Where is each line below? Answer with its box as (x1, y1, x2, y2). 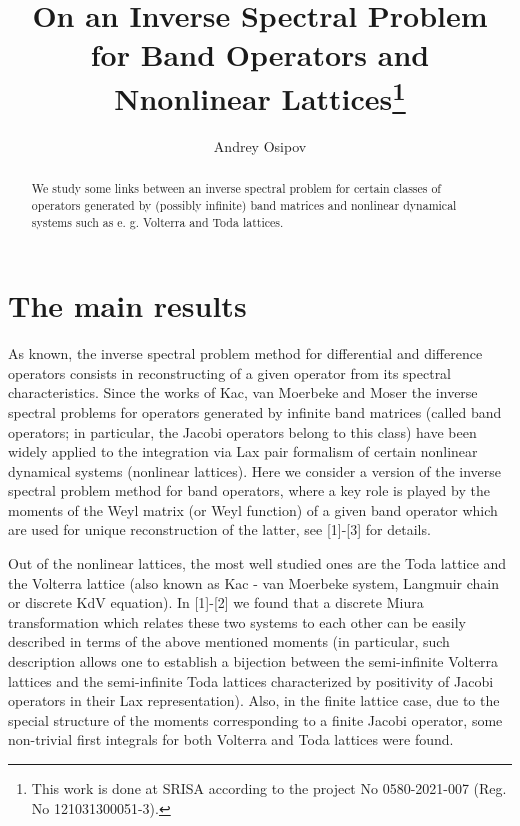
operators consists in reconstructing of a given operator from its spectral (8, 362, 452, 383)
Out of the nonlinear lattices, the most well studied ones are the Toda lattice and (8, 553, 507, 574)
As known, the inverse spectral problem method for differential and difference (8, 343, 483, 364)
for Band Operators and (90, 34, 430, 75)
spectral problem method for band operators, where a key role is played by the (8, 480, 490, 501)
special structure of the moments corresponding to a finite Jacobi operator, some (8, 709, 503, 730)
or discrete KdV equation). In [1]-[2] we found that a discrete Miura (8, 592, 424, 613)
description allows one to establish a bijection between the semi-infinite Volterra (8, 651, 499, 672)
